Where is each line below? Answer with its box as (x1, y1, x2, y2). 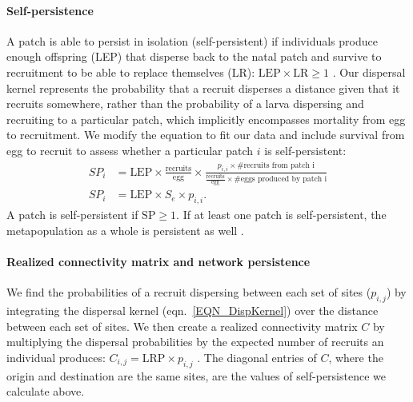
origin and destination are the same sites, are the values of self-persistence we (6, 367, 386, 384)
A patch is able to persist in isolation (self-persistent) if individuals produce (6, 32, 378, 49)
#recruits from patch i (237, 161, 315, 169)
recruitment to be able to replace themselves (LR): (6, 63, 255, 80)
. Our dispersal (332, 63, 406, 80)
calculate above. (6, 383, 85, 400)
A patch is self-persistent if (6, 206, 138, 223)
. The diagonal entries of (197, 348, 317, 365)
